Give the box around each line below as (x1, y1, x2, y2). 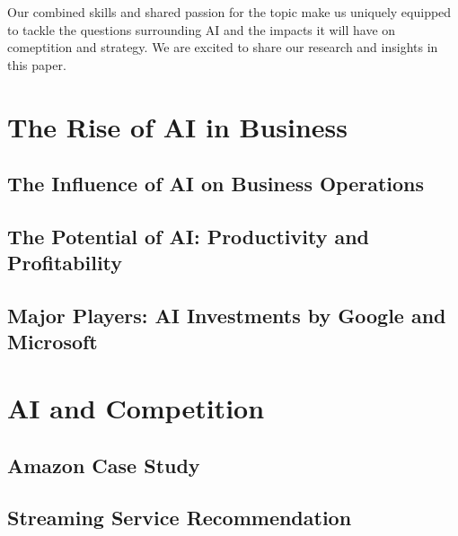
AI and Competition (7, 390, 265, 426)
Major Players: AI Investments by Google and (7, 302, 446, 330)
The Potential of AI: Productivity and (7, 222, 370, 250)
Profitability (7, 249, 123, 277)
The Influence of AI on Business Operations (7, 170, 425, 198)
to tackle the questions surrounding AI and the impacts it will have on (7, 20, 396, 39)
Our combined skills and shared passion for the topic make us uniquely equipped (7, 3, 452, 21)
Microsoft (7, 328, 98, 356)
